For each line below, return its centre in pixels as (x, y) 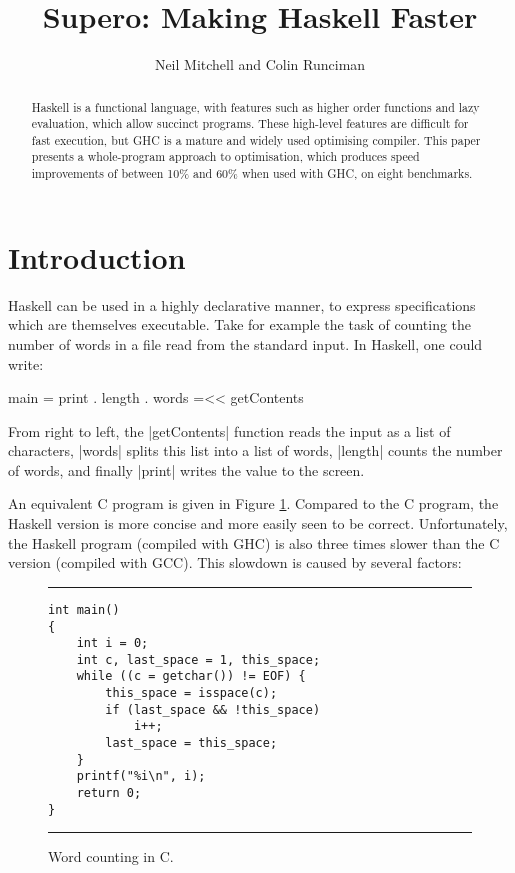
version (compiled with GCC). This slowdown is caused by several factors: (235, 562)
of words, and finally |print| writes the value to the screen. (186, 469)
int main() (84, 609)
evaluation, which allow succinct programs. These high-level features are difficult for (250, 123)
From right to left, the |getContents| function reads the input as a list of (229, 430)
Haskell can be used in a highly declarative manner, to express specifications (242, 304)
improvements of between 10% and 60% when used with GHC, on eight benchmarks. (252, 173)
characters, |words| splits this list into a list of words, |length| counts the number (255, 450)
